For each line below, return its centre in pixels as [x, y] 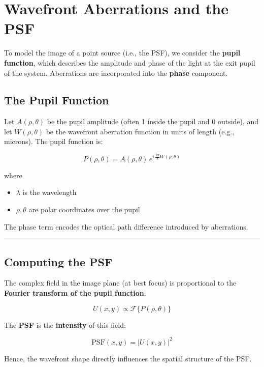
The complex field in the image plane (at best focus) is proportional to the [120, 283]
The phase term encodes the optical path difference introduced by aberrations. [126, 226]
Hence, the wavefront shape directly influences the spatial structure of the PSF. [128, 358]
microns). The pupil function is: [54, 141]
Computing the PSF [58, 261]
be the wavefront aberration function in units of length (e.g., [140, 131]
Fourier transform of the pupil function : [75, 292]
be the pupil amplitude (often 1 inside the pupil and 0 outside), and [153, 121]
